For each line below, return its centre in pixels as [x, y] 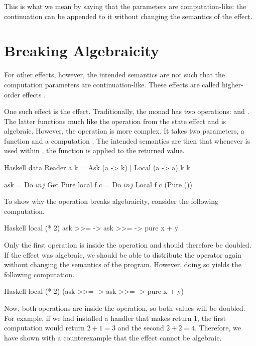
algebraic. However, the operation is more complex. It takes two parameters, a [124, 131]
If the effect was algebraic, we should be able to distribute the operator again [123, 254]
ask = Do [19, 184]
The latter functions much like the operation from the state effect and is [115, 121]
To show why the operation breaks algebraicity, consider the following [111, 201]
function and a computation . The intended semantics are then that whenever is [127, 140]
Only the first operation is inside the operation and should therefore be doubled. [128, 245]
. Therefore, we [218, 328]
